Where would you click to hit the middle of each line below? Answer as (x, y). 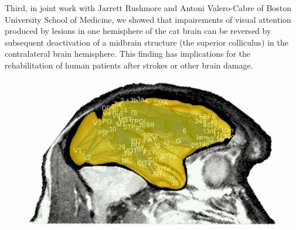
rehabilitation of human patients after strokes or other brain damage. (129, 65)
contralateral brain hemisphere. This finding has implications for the (127, 54)
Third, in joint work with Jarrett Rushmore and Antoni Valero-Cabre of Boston (148, 8)
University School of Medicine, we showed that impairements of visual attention (148, 19)
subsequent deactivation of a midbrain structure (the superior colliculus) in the (147, 42)
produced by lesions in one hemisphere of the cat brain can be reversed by (138, 31)
